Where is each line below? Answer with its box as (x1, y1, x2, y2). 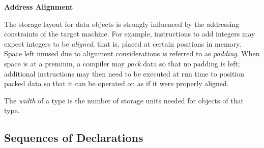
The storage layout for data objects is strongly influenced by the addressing (4, 18, 240, 29)
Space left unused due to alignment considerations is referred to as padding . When (4, 48, 260, 59)
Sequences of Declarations (4, 130, 143, 145)
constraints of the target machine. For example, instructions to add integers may (4, 28, 255, 39)
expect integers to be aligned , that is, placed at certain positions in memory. (4, 38, 242, 49)
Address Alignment (4, 2, 73, 12)
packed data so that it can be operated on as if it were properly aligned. (4, 78, 229, 89)
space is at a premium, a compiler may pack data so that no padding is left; (4, 58, 240, 68)
